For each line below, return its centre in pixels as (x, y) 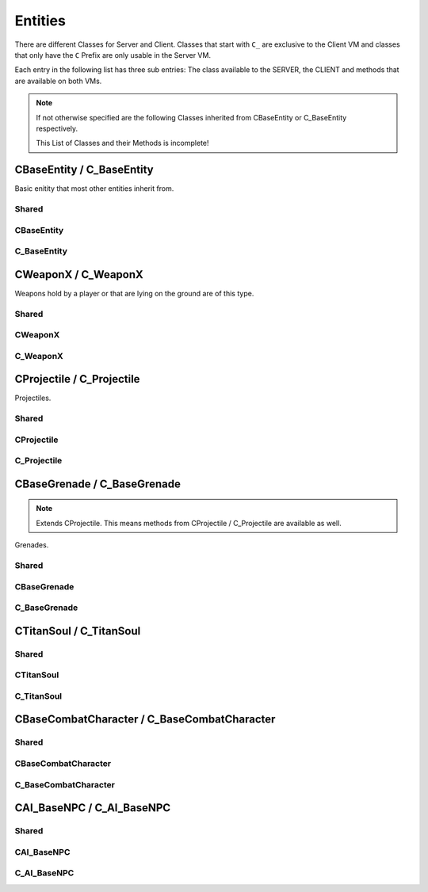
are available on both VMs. (58, 81)
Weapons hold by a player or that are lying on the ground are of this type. (134, 293)
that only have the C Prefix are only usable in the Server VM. (113, 55)
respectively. (57, 128)
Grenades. (32, 545)
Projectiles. (33, 398)
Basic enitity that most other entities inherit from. (94, 189)
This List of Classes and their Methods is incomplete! (122, 143)
